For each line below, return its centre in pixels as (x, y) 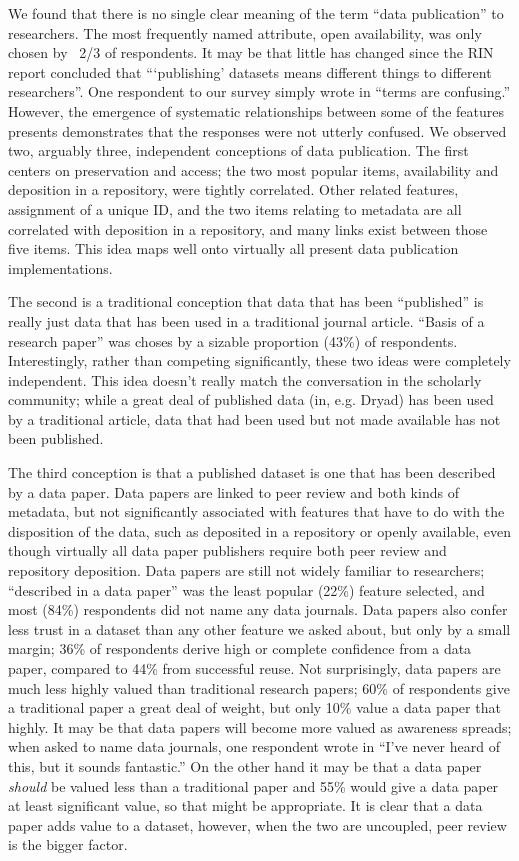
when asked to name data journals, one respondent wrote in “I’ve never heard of (254, 746)
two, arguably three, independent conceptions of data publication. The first (238, 150)
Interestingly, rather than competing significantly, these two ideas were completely (259, 360)
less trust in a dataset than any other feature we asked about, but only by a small (259, 628)
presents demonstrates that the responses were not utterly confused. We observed (257, 130)
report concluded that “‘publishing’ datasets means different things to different (250, 71)
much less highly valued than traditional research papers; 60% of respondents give (259, 687)
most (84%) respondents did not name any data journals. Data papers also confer (258, 609)
